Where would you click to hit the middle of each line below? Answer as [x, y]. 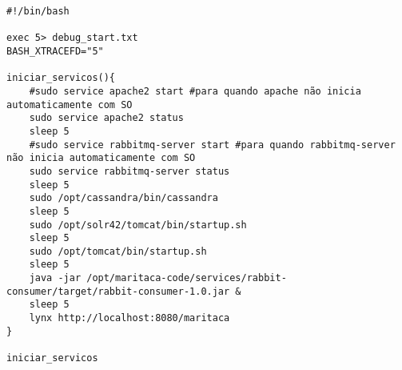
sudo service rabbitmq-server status [129, 171]
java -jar [55, 278]
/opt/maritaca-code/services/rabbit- [187, 278]
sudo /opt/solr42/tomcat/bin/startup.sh [138, 225]
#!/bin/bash [38, 11]
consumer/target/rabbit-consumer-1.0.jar [118, 291]
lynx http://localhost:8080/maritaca [129, 318]
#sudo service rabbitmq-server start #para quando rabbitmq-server [212, 145]
